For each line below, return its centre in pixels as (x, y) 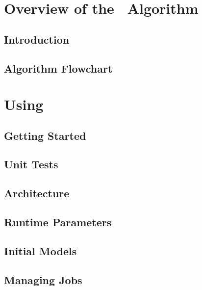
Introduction (37, 39)
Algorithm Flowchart (58, 68)
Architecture (37, 193)
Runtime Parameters (58, 222)
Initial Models (40, 250)
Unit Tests (31, 164)
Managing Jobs (43, 279)
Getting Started (45, 135)
